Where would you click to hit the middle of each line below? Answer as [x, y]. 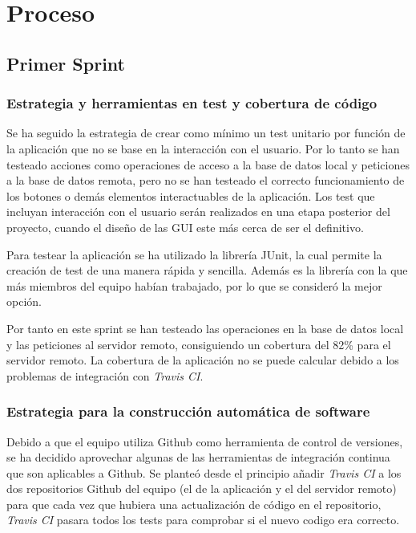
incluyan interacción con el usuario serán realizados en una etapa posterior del [198, 212]
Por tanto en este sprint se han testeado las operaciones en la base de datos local [205, 328]
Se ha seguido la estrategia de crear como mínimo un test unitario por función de [206, 133]
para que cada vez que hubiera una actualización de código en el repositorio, [194, 504]
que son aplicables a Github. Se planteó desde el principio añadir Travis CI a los [204, 472]
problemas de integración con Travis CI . [105, 375]
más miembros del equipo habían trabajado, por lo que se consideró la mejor [194, 285]
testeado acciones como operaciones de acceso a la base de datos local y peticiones [208, 164]
